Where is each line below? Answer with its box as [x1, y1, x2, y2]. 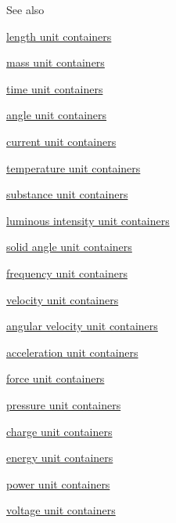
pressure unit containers [6, 396, 121, 412]
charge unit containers [6, 423, 113, 439]
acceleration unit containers [6, 343, 138, 360]
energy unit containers [6, 449, 113, 466]
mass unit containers [6, 54, 105, 71]
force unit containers [6, 370, 105, 387]
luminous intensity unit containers [6, 212, 170, 228]
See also [6, 2, 45, 17]
